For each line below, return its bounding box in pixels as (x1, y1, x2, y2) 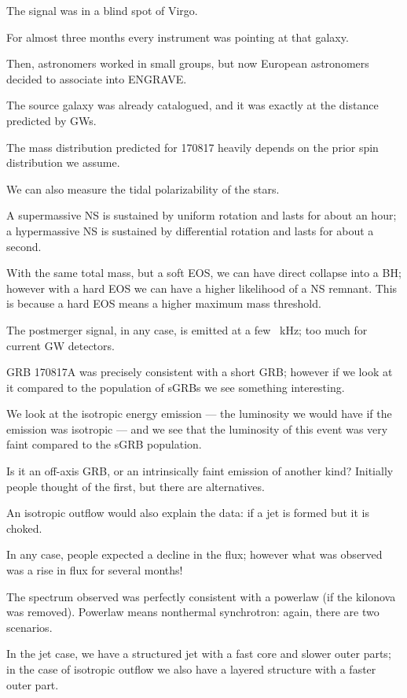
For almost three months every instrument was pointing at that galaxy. (6, 28, 349, 45)
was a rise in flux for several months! (6, 562, 183, 578)
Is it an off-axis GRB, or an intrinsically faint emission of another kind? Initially (6, 463, 394, 479)
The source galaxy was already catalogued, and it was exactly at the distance (6, 97, 379, 113)
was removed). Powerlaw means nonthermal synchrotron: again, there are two (6, 604, 379, 620)
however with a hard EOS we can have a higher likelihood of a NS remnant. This (6, 279, 398, 296)
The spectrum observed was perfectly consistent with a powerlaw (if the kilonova (6, 588, 396, 604)
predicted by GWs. (6, 112, 97, 128)
